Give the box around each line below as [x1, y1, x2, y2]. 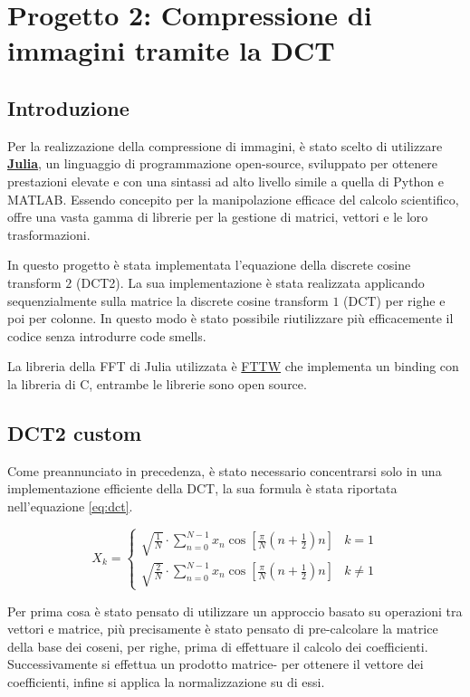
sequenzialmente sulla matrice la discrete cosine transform [7, 291, 329, 310]
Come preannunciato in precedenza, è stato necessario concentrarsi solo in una [7, 461, 442, 480]
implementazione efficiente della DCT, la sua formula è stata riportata [7, 479, 398, 498]
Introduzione [7, 93, 129, 121]
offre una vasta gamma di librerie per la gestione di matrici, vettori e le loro [7, 207, 428, 226]
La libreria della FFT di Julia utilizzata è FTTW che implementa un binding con [7, 357, 459, 376]
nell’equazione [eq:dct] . [7, 496, 133, 515]
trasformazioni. [7, 224, 91, 243]
